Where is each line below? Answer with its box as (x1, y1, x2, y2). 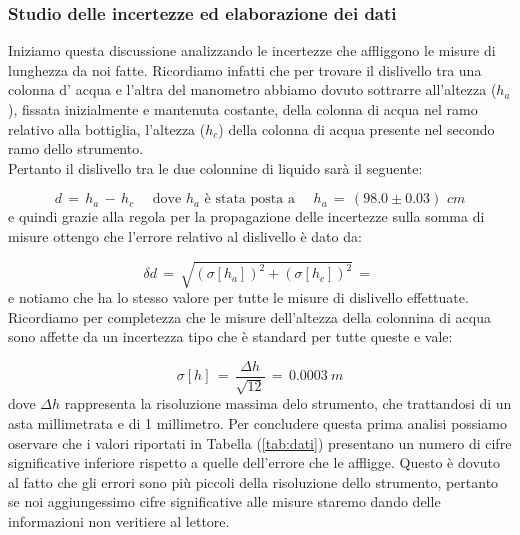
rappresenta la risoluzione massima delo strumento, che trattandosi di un (64, 393, 512, 414)
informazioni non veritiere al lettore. (8, 510, 230, 531)
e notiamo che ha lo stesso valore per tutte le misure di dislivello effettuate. (8, 287, 469, 308)
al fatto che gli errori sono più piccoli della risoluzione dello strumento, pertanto (8, 471, 499, 492)
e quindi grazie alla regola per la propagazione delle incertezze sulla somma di (8, 206, 485, 227)
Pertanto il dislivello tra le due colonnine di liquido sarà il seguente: (8, 157, 423, 178)
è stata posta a (204, 192, 295, 207)
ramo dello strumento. (8, 138, 144, 159)
